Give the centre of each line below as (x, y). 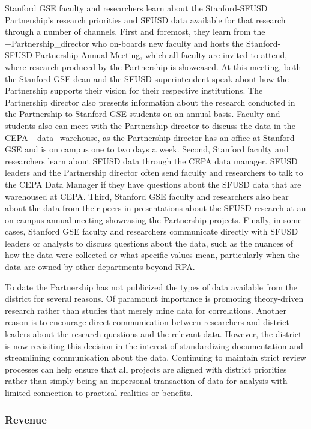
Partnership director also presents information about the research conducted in (150, 102)
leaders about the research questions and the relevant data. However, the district (153, 334)
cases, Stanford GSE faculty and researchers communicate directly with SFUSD (152, 231)
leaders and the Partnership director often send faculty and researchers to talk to (154, 172)
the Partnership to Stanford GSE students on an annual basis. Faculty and (143, 114)
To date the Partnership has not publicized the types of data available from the (151, 286)
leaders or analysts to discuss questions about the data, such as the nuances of (149, 243)
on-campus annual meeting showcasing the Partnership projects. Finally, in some (153, 219)
